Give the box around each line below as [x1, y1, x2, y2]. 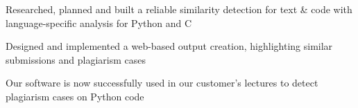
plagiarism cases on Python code [6, 89, 144, 103]
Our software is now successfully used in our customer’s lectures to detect [6, 75, 318, 90]
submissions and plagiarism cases [6, 52, 146, 66]
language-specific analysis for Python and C [6, 15, 192, 30]
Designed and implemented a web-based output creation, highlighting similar [6, 39, 333, 53]
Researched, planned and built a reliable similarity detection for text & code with [6, 2, 352, 16]
